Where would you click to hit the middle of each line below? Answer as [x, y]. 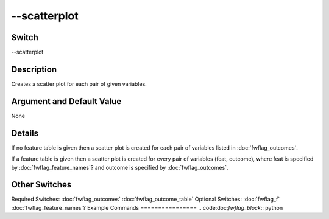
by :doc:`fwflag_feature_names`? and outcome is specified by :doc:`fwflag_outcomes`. [120, 167]
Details [25, 133]
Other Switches [41, 185]
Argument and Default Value [66, 101]
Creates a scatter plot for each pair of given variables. [79, 84]
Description [34, 69]
